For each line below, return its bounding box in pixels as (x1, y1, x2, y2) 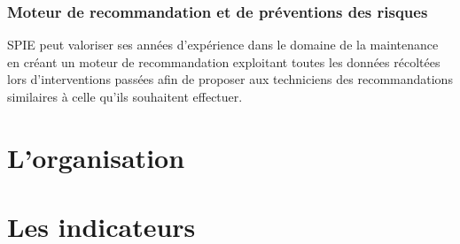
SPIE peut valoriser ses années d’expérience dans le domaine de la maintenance (7, 35, 439, 54)
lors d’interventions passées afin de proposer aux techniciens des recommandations (7, 70, 453, 88)
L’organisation (7, 139, 185, 175)
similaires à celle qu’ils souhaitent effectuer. (7, 88, 243, 105)
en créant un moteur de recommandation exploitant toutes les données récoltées (7, 52, 441, 71)
